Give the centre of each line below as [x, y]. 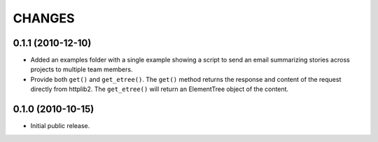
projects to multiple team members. [82, 69]
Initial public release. [60, 126]
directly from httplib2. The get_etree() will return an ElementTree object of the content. [160, 89]
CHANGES [44, 18]
